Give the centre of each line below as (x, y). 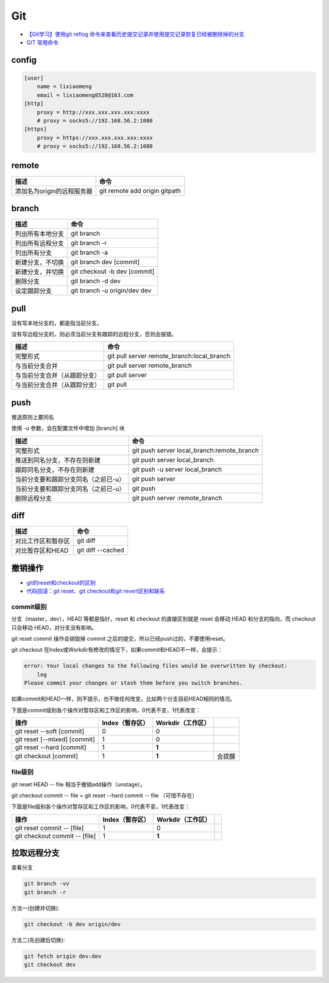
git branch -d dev (96, 281)
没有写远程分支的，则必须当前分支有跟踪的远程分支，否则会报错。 (94, 334)
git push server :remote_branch (177, 498)
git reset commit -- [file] (49, 828)
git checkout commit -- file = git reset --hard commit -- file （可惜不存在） (104, 795)
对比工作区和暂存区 (42, 541)
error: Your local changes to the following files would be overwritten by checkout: (156, 666)
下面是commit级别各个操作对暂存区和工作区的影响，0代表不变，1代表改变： (106, 710)
